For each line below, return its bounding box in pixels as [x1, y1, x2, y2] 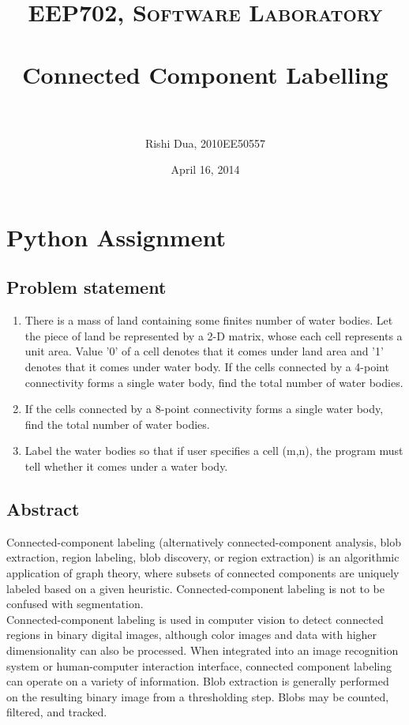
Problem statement [6, 275, 167, 299]
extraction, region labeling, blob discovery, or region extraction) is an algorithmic [6, 549, 400, 565]
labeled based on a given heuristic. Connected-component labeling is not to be [6, 580, 385, 596]
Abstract [6, 497, 80, 520]
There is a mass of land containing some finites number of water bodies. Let [24, 312, 393, 329]
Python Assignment [6, 220, 226, 253]
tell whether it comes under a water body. [24, 458, 228, 475]
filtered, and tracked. [6, 704, 107, 720]
